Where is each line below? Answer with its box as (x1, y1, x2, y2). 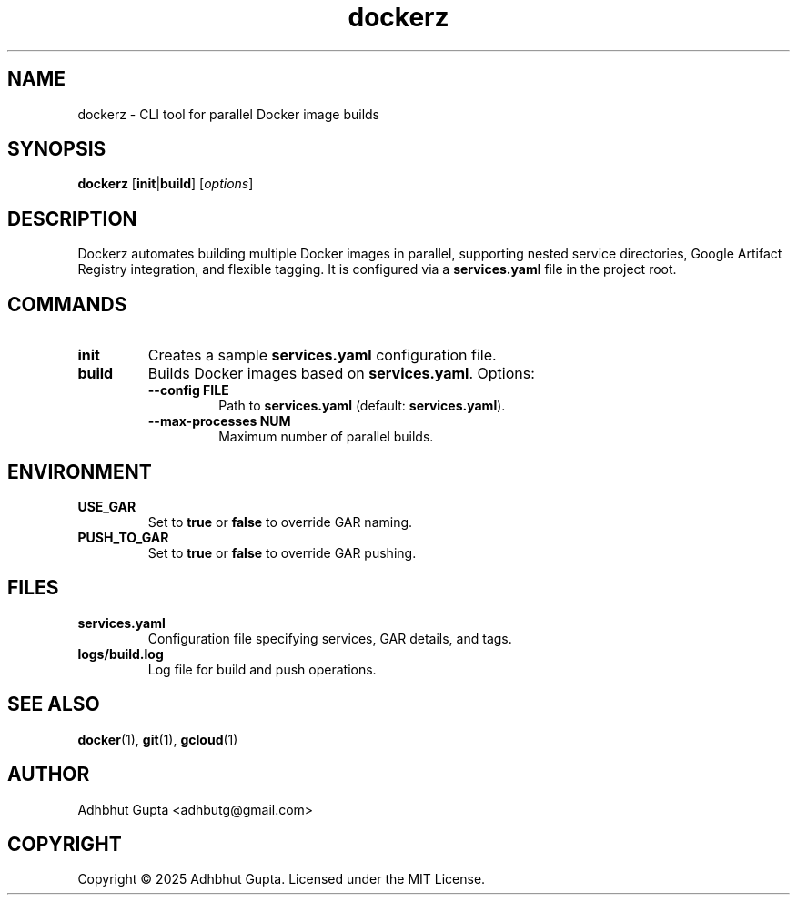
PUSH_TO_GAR (77, 529, 169, 545)
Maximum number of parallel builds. (218, 429, 434, 445)
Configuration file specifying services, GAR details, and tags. (147, 630, 512, 646)
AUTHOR (7, 763, 90, 786)
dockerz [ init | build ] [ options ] (77, 176, 254, 192)
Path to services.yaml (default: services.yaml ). (218, 398, 506, 414)
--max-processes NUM (147, 413, 291, 430)
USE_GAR (77, 498, 136, 514)
